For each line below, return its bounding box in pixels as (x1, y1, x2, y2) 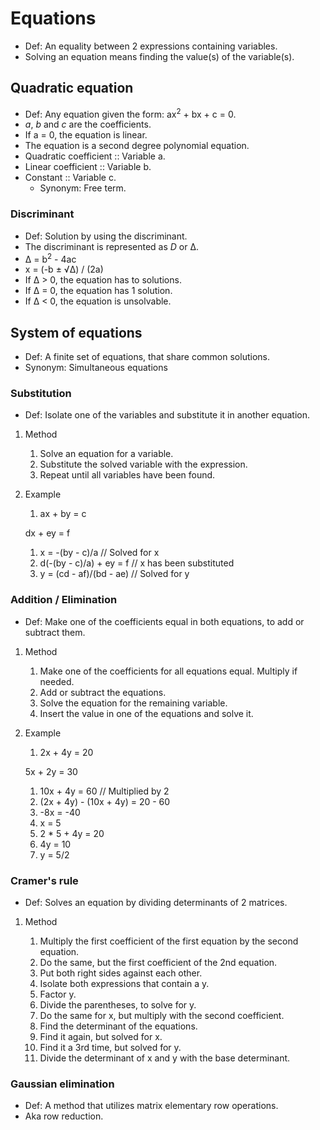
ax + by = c (39, 508, 87, 520)
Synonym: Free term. (39, 182, 127, 194)
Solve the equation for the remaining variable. (39, 697, 228, 709)
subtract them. (24, 626, 86, 638)
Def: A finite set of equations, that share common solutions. (24, 351, 270, 363)
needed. (39, 675, 75, 687)
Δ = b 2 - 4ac (24, 251, 77, 265)
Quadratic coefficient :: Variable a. (24, 150, 166, 162)
